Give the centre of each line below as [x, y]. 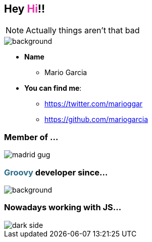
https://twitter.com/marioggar [94, 104]
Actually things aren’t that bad [83, 31]
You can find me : [53, 88]
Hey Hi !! [25, 9]
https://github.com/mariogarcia [96, 119]
